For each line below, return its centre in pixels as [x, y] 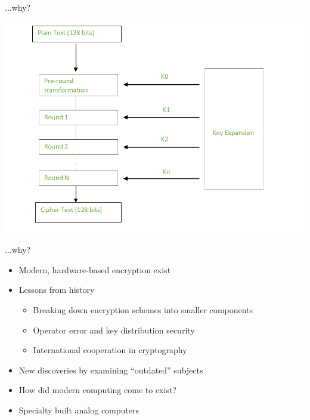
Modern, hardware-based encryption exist [95, 269]
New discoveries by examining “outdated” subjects [111, 370]
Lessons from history [57, 290]
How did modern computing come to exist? [97, 390]
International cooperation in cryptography [110, 350]
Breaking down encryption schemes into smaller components [143, 309]
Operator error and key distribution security [114, 330]
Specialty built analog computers [79, 410]
